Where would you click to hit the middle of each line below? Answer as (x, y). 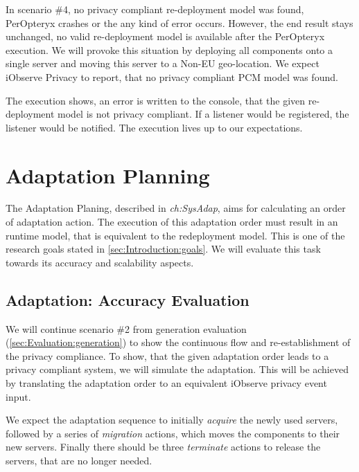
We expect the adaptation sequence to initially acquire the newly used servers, (172, 420)
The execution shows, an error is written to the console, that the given (156, 100)
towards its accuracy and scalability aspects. (100, 262)
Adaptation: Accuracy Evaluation (128, 299)
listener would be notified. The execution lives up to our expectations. (154, 127)
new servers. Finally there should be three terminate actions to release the (163, 447)
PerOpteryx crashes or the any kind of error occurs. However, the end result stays (179, 22)
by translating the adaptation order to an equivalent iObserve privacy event (166, 383)
